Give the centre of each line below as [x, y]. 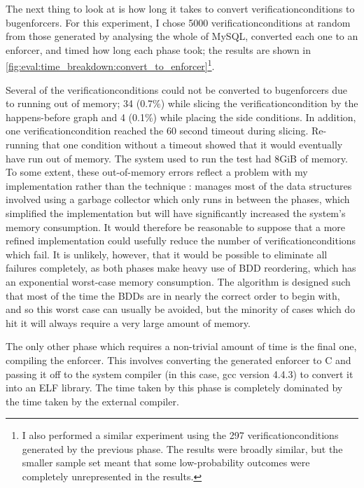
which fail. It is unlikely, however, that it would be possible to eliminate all [167, 254]
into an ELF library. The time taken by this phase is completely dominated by [174, 388]
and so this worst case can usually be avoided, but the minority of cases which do [181, 309]
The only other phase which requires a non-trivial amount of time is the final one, [181, 346]
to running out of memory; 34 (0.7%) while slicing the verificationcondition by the [182, 103]
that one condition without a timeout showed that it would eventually [192, 144]
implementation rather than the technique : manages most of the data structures [179, 185]
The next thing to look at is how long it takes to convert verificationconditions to [180, 8]
